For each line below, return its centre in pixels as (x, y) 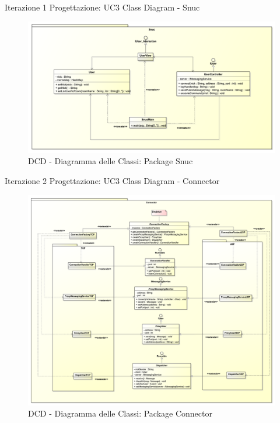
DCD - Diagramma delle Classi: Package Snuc (111, 161)
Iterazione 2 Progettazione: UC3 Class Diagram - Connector (112, 181)
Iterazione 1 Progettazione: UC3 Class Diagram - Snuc (102, 7)
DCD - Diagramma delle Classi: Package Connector (120, 413)
